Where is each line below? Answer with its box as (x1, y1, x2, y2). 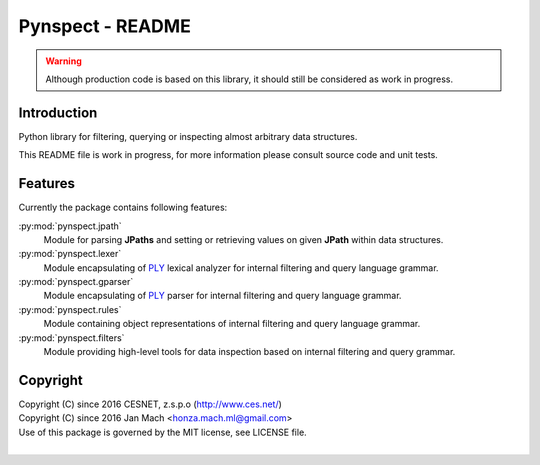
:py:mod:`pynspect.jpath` (18, 220, 122, 232)
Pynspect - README (18, 15, 192, 37)
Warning (45, 55, 82, 67)
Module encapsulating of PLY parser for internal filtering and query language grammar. (43, 290, 402, 302)
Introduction (18, 104, 98, 121)
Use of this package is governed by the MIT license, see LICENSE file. (18, 426, 307, 438)
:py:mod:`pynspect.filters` (18, 331, 125, 344)
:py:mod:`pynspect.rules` (18, 303, 122, 315)
